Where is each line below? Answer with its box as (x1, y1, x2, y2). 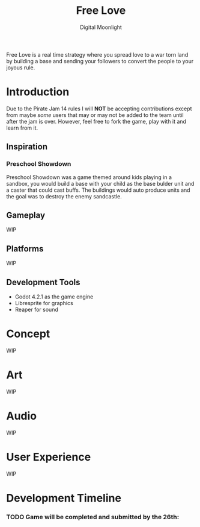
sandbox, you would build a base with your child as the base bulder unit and (6, 180, 195, 187)
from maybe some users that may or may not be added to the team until (6, 111, 184, 118)
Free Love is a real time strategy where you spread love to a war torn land (6, 51, 189, 58)
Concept (6, 327, 50, 341)
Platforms (6, 244, 44, 254)
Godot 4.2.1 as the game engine (14, 293, 94, 300)
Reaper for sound (14, 306, 58, 313)
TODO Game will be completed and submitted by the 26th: (6, 513, 180, 521)
